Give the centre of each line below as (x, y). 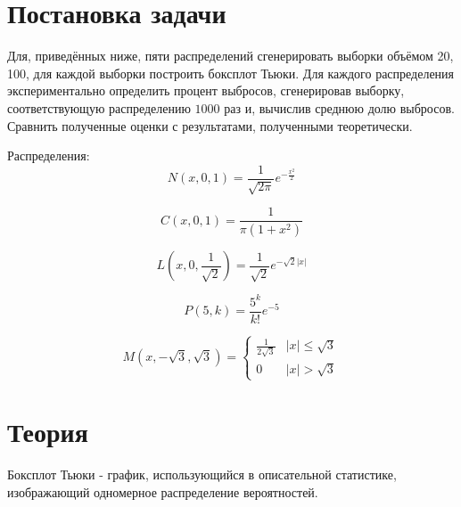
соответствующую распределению (99, 107)
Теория (48, 432)
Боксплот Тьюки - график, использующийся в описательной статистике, (202, 474)
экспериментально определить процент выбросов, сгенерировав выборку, (206, 90)
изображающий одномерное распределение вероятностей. (163, 491)
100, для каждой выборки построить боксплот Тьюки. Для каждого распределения (231, 73)
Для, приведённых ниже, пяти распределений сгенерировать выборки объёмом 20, (230, 56)
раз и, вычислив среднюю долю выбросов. (339, 107)
